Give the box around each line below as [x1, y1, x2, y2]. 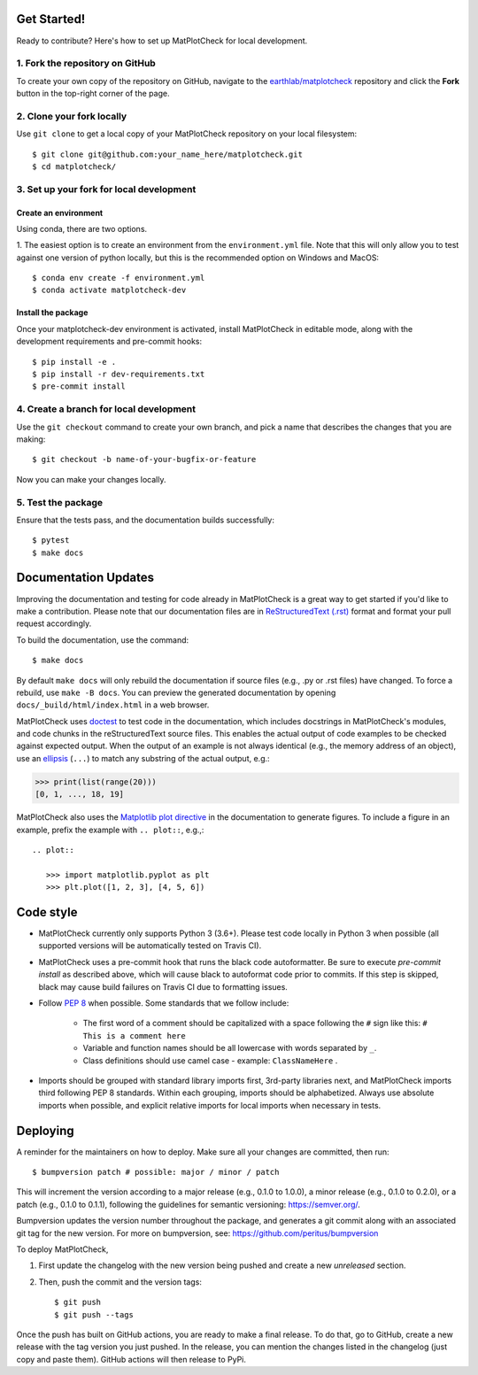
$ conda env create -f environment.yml [32, 273, 205, 283]
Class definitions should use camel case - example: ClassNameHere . [82, 1054, 338, 1066]
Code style [16, 905, 78, 920]
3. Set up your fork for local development [16, 182, 197, 195]
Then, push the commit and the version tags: [38, 1276, 203, 1287]
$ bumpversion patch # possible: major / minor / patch [32, 1167, 280, 1178]
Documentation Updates [16, 570, 155, 585]
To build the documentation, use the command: [16, 634, 189, 645]
